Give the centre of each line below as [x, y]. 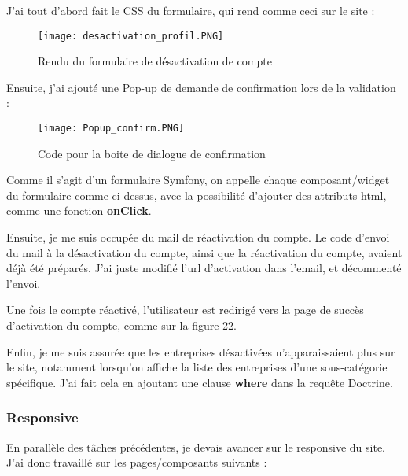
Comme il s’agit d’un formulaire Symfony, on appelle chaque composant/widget [198, 180]
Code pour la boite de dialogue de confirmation [152, 153]
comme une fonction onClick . [79, 210]
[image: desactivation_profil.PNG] [131, 36]
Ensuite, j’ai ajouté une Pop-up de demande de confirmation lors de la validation [201, 87]
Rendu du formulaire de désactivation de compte [155, 61]
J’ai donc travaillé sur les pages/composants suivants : [137, 462]
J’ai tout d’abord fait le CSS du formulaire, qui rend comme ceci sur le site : [191, 10]
